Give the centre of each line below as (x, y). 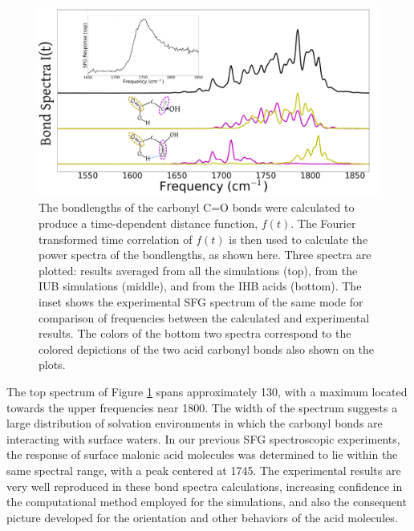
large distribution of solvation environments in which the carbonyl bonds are (195, 423)
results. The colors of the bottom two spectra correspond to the (195, 333)
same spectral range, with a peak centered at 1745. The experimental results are (204, 470)
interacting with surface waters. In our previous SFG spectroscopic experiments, (203, 438)
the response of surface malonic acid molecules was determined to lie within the (202, 454)
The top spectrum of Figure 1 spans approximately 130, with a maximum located (207, 391)
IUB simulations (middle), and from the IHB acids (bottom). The (200, 286)
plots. (52, 365)
